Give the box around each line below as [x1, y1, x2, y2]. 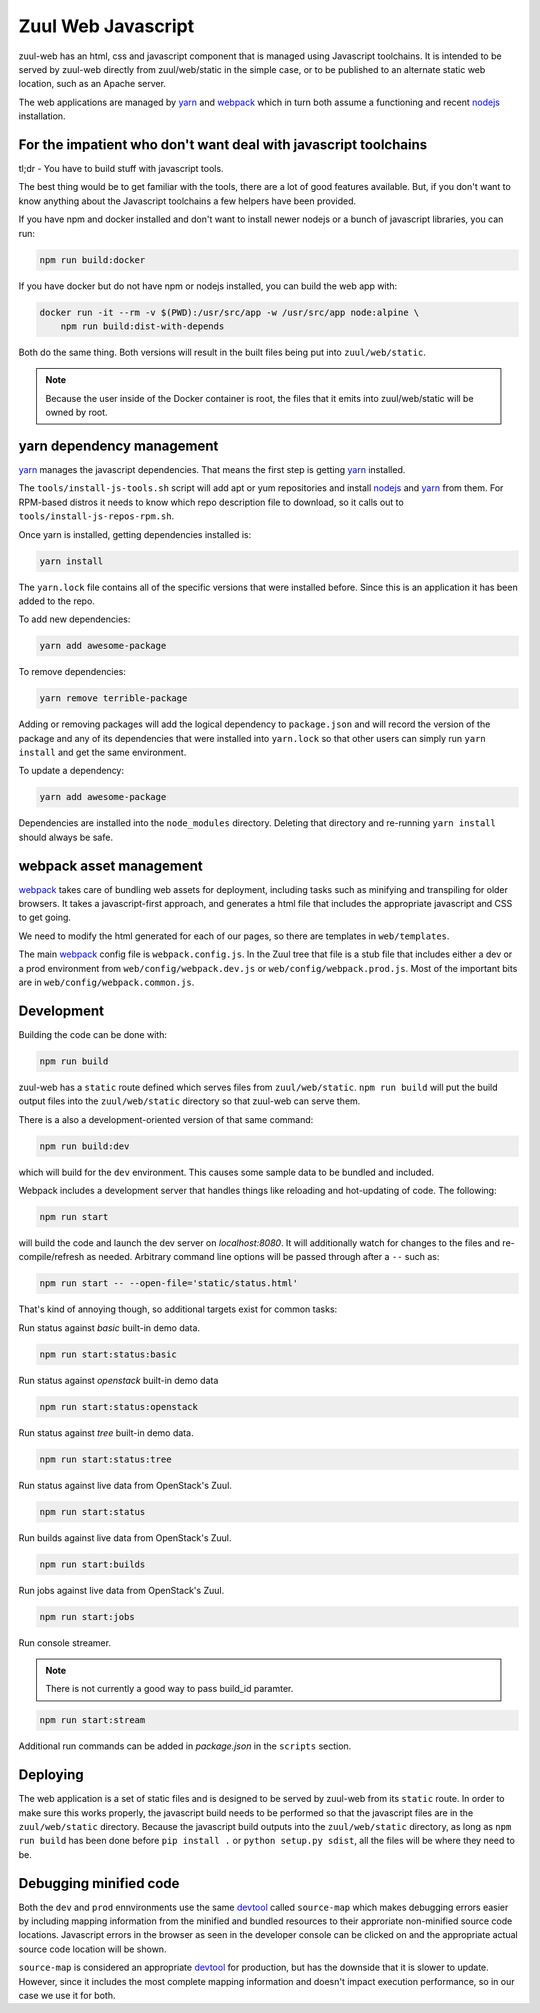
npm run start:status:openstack [39, 1401, 199, 1412]
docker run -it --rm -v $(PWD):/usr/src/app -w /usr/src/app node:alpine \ [39, 306, 420, 318]
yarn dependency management [18, 437, 219, 454]
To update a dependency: [18, 765, 125, 777]
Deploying [18, 1766, 84, 1784]
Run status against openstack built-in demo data [18, 1374, 219, 1386]
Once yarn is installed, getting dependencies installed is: [18, 528, 252, 540]
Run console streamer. [18, 1636, 112, 1649]
